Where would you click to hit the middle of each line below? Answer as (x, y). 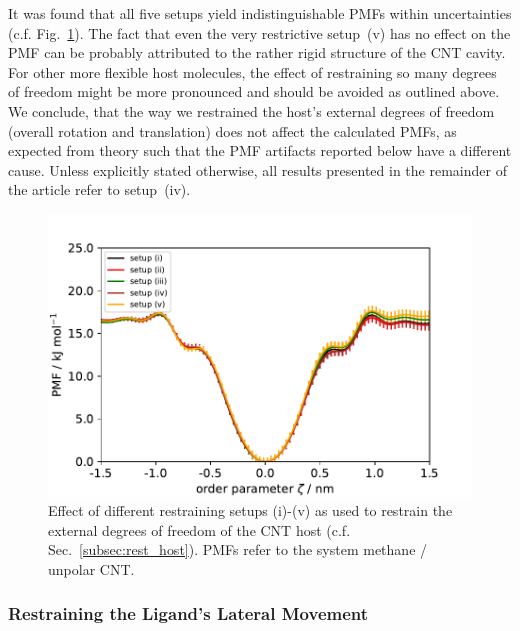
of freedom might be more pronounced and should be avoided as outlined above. (254, 91)
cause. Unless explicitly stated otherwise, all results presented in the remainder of (257, 169)
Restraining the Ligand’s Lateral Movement (188, 613)
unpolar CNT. (91, 568)
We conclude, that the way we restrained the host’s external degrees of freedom (251, 110)
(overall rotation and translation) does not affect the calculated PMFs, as (232, 130)
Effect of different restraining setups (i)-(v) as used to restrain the (250, 510)
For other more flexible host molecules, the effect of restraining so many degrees (252, 71)
